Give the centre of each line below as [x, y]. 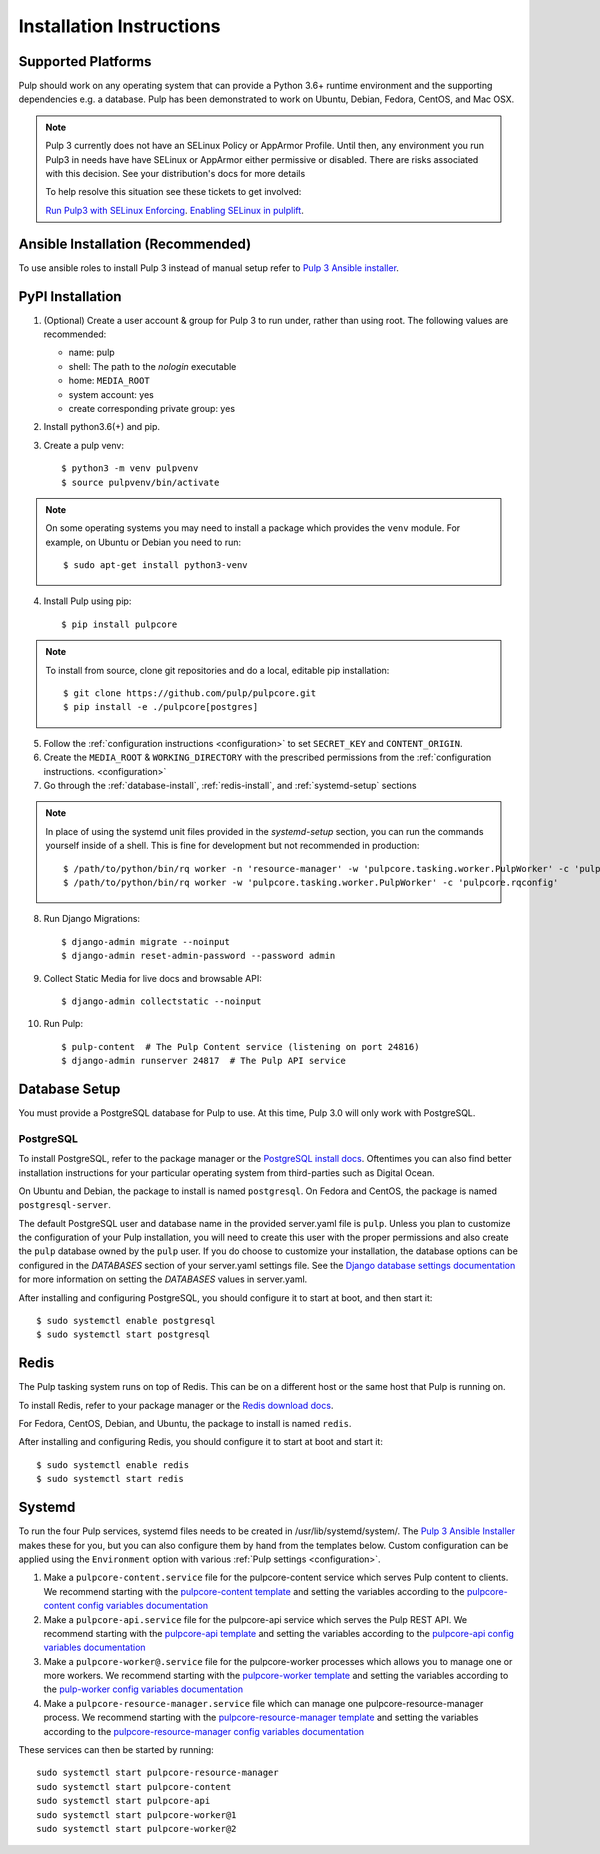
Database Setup [69, 1088]
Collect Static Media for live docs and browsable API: [152, 978]
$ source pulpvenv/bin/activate [140, 482]
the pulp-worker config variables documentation [143, 1689]
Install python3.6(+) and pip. [101, 427]
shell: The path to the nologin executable [152, 366]
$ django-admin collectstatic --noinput [161, 1001]
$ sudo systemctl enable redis [113, 1464]
